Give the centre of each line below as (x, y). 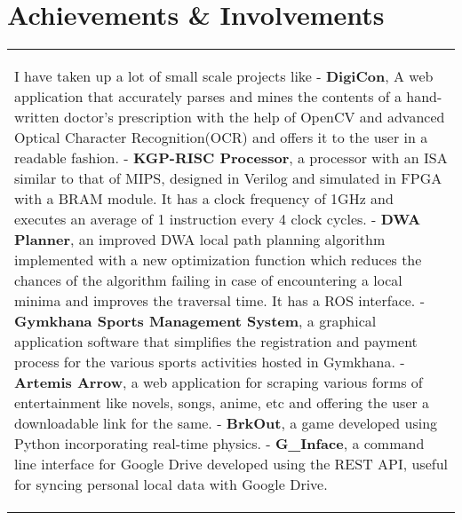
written (37, 117)
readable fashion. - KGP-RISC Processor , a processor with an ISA (231, 158)
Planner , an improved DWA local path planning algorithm (200, 240)
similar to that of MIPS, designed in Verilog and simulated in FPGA (228, 178)
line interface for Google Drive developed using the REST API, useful (231, 464)
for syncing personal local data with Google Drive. (171, 485)
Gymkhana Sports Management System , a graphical (195, 321)
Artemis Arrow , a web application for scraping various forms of (219, 382)
